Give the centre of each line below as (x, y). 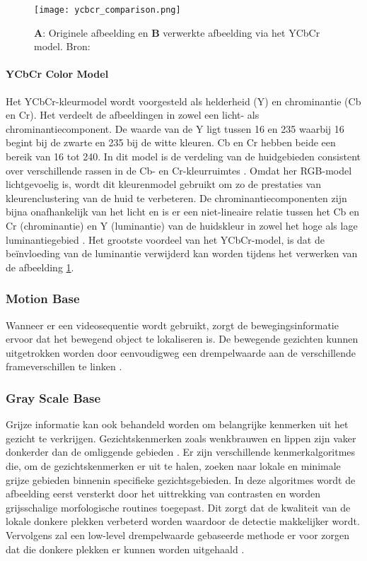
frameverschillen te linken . (64, 366)
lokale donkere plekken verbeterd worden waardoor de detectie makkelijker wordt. (183, 521)
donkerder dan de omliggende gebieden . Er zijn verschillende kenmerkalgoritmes (181, 452)
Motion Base (43, 299)
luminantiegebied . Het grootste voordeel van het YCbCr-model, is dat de (165, 239)
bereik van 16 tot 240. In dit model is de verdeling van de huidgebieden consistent (183, 157)
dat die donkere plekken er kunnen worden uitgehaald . (125, 549)
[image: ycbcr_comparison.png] (107, 10)
